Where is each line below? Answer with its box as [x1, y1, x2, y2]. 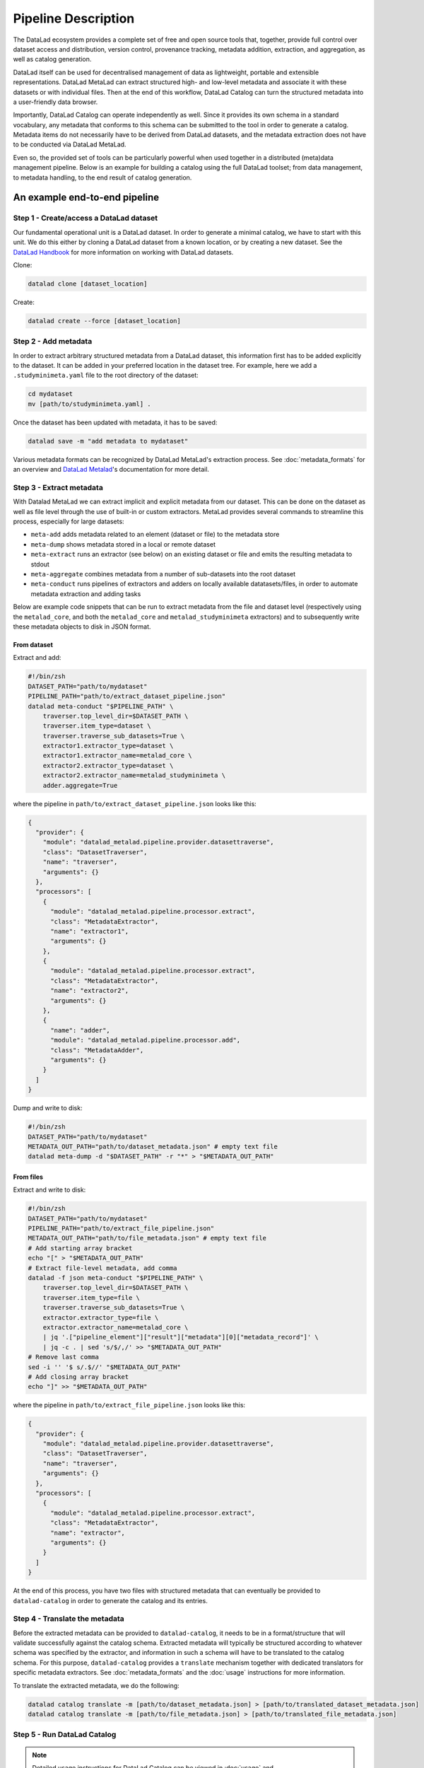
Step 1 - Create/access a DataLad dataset [13, 213, 158, 223]
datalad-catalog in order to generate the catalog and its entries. [13, 1596, 208, 1605]
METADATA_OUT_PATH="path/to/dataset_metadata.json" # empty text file [28, 1142, 278, 1151]
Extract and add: [13, 653, 61, 662]
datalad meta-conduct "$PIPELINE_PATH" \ [28, 702, 174, 710]
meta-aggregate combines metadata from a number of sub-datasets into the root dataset [30, 570, 296, 578]
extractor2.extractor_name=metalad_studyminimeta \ [42, 772, 226, 779]
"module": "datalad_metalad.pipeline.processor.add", [50, 1036, 241, 1045]
